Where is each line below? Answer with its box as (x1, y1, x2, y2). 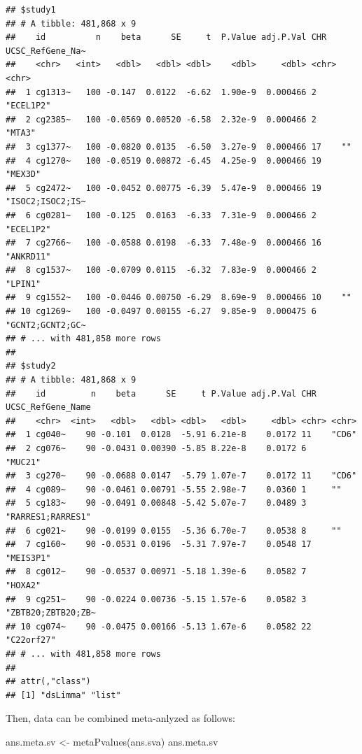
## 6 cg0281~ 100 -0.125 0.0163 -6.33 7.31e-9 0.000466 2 (6, 210, 316, 220)
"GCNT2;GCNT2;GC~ (6, 320, 86, 330)
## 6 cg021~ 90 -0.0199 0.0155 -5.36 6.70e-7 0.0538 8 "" (6, 525, 342, 536)
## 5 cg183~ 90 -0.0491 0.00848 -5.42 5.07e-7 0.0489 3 (6, 498, 307, 508)
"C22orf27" (6, 635, 56, 646)
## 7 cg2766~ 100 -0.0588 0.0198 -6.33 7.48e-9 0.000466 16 (6, 238, 322, 248)
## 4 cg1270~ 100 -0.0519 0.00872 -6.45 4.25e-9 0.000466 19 (6, 155, 322, 166)
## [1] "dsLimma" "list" (6, 690, 121, 700)
